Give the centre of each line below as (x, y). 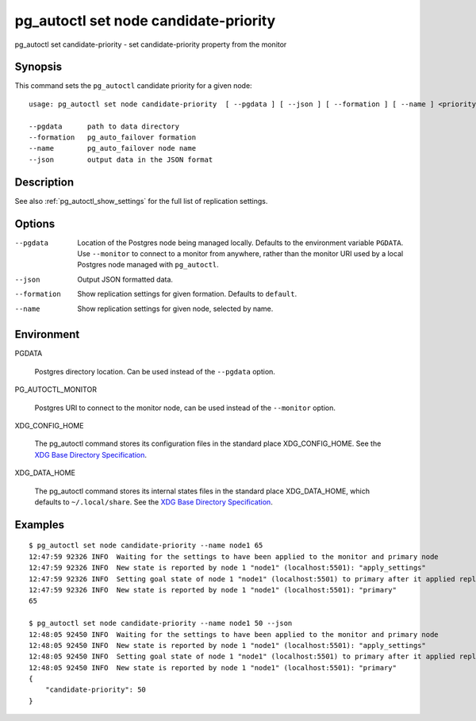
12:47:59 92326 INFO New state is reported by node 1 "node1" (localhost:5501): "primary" (213, 590)
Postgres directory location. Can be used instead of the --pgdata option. (155, 371)
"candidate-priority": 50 (96, 690)
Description (44, 182)
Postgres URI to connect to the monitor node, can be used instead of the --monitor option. (185, 408)
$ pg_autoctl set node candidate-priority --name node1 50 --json (161, 623)
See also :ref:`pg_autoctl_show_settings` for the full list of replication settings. (141, 201)
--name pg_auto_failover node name (113, 148)
